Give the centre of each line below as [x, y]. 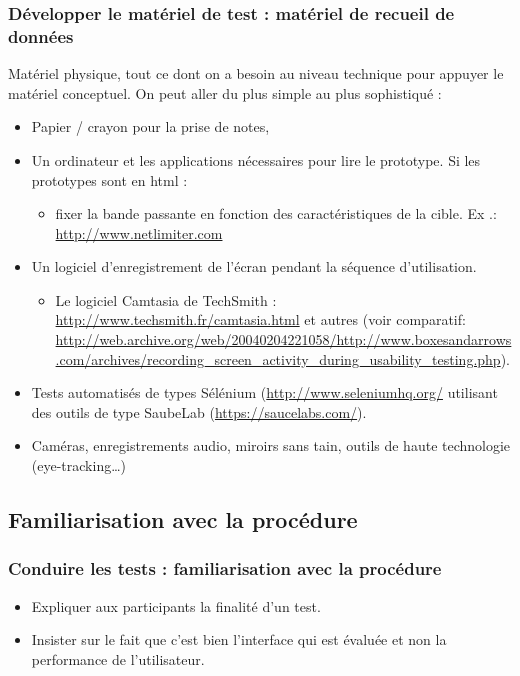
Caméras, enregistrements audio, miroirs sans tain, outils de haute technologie [271, 445]
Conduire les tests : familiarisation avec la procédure [225, 568]
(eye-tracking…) [78, 465]
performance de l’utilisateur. [118, 658]
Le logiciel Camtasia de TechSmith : [166, 299]
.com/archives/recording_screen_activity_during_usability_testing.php [278, 358]
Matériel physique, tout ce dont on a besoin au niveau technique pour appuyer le [256, 73]
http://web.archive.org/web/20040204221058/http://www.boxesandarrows [283, 339]
